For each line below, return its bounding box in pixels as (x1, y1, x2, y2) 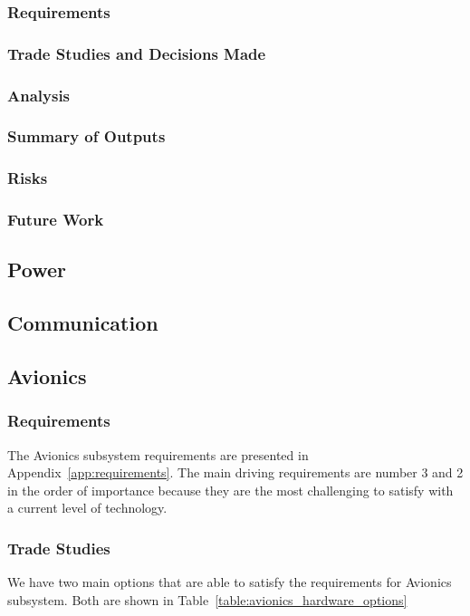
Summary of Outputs (7, 125, 166, 148)
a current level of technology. (7, 498, 168, 517)
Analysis (7, 83, 71, 106)
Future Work (7, 208, 104, 231)
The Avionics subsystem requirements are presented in (7, 445, 309, 464)
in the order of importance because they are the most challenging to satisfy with (7, 480, 454, 499)
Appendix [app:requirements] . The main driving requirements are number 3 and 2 (7, 463, 464, 482)
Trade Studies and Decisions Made (7, 42, 266, 64)
